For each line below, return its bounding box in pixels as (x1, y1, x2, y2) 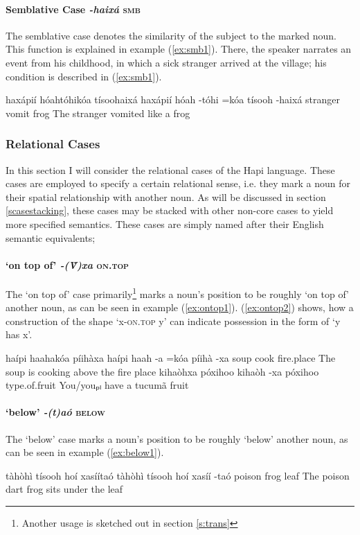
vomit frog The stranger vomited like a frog (6, 105, 190, 120)
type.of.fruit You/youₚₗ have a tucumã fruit (6, 378, 189, 392)
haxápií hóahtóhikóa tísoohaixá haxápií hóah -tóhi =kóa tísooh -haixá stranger (6, 92, 340, 107)
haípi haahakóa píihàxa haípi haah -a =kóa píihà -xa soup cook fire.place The (6, 350, 336, 365)
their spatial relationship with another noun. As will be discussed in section (6, 189, 326, 204)
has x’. (6, 327, 33, 342)
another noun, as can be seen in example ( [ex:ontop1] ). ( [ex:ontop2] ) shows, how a (6, 300, 354, 315)
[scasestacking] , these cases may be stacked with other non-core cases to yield (6, 203, 334, 218)
